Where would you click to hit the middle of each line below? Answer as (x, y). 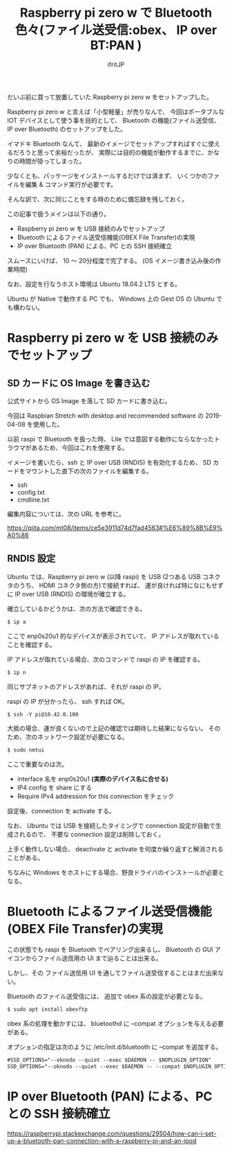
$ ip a (17, 622)
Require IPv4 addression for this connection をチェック (96, 797)
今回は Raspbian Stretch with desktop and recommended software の (106, 416)
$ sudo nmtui (26, 750)
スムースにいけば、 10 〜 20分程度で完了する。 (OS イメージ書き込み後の (111, 260)
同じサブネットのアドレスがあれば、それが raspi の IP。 (86, 686)
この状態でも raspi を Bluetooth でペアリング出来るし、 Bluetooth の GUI (110, 950)
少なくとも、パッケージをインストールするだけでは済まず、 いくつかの (107, 175)
